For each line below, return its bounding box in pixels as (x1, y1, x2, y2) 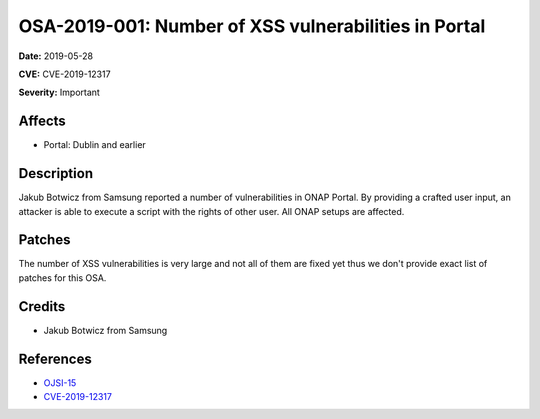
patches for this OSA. (18, 271, 107, 284)
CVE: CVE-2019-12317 (18, 68, 111, 80)
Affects (18, 113, 67, 130)
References (18, 350, 92, 367)
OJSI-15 (43, 376, 77, 389)
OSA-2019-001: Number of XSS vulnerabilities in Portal (18, 15, 486, 37)
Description (18, 165, 94, 182)
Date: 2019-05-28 (18, 50, 94, 62)
